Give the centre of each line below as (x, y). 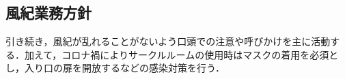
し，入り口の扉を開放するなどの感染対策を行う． (115, 68)
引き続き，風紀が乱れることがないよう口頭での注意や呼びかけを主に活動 (168, 41)
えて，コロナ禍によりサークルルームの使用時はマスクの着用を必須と (186, 54)
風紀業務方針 (49, 13)
